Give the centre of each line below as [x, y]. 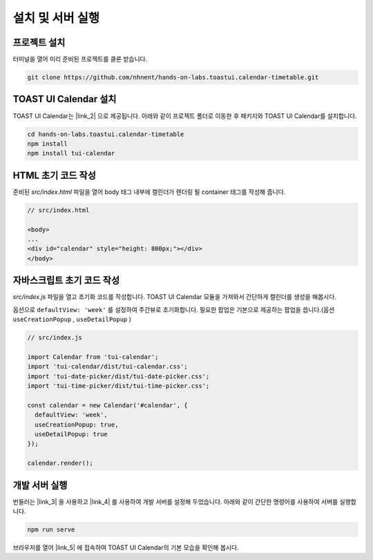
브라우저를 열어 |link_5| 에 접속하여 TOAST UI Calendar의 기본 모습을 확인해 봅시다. [126, 547]
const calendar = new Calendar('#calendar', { [107, 405]
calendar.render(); [60, 463]
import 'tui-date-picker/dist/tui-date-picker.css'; [118, 376]
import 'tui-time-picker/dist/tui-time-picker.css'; [118, 386]
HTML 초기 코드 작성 [54, 175]
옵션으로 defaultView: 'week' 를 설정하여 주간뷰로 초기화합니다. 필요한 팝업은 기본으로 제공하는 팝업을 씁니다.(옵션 [174, 309]
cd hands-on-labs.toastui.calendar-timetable [106, 134]
